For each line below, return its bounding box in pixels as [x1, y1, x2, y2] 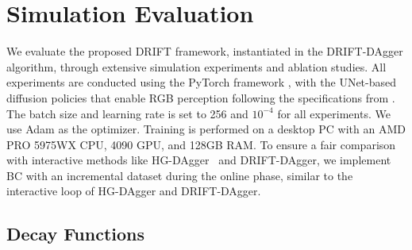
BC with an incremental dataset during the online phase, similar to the [6, 167, 353, 183]
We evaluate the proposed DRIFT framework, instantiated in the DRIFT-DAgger [6, 43, 403, 60]
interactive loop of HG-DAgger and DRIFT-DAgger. [6, 183, 261, 199]
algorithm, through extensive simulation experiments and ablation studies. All [6, 58, 387, 75]
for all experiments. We [277, 105, 391, 121]
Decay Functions [6, 221, 145, 246]
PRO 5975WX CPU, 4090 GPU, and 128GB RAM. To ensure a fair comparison [6, 136, 396, 152]
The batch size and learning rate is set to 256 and [6, 105, 248, 121]
